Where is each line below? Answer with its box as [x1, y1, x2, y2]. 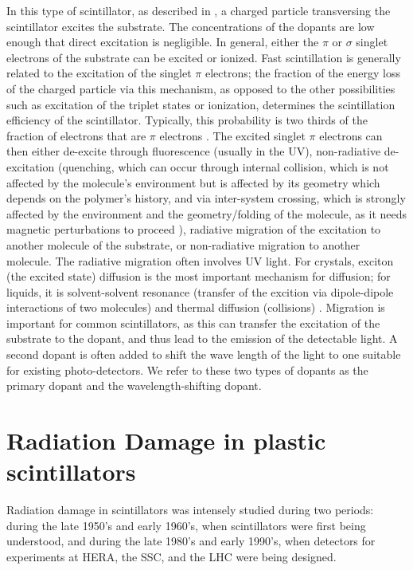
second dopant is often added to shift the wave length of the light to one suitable [6, 346, 401, 363]
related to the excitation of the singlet [6, 65, 192, 81]
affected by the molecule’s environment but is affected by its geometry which [6, 174, 380, 191]
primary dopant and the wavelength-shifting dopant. [6, 377, 262, 394]
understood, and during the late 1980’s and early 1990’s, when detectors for [6, 533, 376, 549]
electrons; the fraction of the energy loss [205, 65, 400, 81]
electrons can [319, 127, 383, 143]
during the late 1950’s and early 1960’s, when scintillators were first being [6, 517, 366, 533]
